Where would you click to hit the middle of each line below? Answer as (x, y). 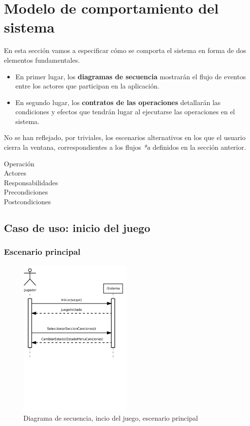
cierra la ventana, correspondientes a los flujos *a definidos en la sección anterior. (125, 147)
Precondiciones (26, 192)
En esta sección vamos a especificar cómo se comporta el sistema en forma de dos (125, 50)
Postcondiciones (27, 202)
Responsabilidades (31, 182)
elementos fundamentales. (42, 60)
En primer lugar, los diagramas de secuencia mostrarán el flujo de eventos (131, 76)
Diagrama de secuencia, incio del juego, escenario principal (111, 418)
